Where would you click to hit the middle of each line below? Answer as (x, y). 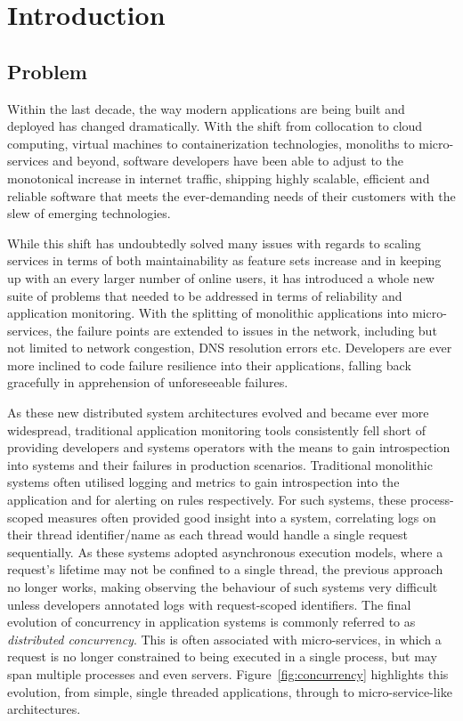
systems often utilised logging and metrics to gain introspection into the (203, 482)
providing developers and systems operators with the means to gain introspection (229, 447)
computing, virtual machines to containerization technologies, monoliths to (211, 143)
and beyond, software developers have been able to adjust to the (228, 161)
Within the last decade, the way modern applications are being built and (206, 108)
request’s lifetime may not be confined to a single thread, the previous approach (225, 569)
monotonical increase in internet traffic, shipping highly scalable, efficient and (219, 178)
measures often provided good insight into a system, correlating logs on (242, 517)
